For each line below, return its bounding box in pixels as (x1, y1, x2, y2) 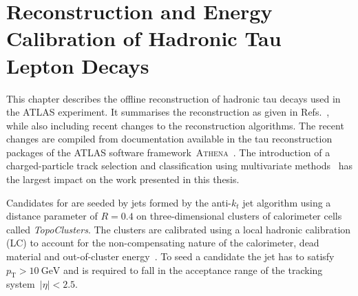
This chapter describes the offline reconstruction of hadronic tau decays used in (6, 91, 341, 105)
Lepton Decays (6, 51, 149, 79)
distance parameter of (6, 209, 98, 223)
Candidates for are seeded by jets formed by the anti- (6, 195, 231, 209)
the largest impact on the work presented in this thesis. (6, 172, 240, 187)
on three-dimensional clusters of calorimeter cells (136, 209, 342, 223)
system (6, 277, 35, 291)
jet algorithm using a (242, 195, 331, 209)
